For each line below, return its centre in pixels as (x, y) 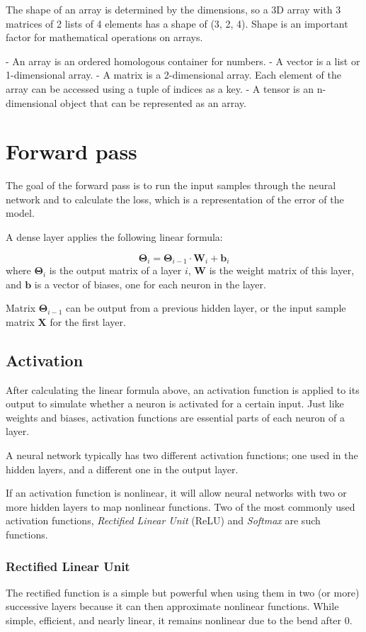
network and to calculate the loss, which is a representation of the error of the (175, 199)
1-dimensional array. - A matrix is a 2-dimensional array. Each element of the (173, 75)
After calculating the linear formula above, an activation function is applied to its (183, 389)
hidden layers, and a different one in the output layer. (122, 469)
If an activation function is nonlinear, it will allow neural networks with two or (176, 493)
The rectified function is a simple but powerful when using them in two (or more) (183, 592)
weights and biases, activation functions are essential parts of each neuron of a (175, 417)
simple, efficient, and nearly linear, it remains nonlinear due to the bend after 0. (179, 620)
